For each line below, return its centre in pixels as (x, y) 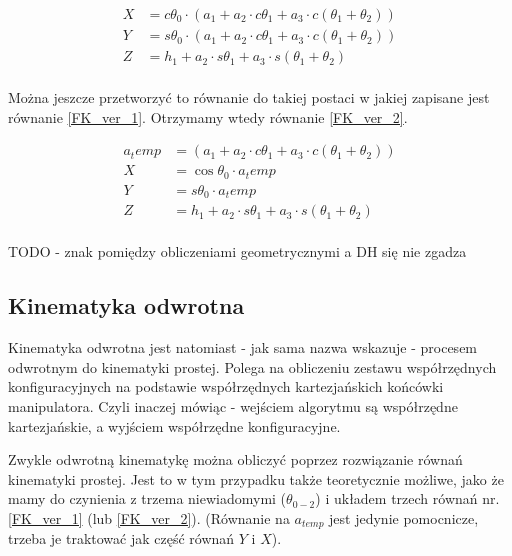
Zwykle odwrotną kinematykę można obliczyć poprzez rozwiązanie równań (235, 459)
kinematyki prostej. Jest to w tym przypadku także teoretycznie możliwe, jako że (256, 478)
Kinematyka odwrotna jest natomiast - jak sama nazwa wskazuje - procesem (243, 347)
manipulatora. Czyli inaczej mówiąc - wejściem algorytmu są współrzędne (233, 405)
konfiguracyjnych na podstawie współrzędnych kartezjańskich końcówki (226, 386)
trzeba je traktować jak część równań (121, 538)
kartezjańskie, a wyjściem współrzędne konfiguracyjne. (174, 425)
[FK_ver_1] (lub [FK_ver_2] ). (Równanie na (149, 517)
